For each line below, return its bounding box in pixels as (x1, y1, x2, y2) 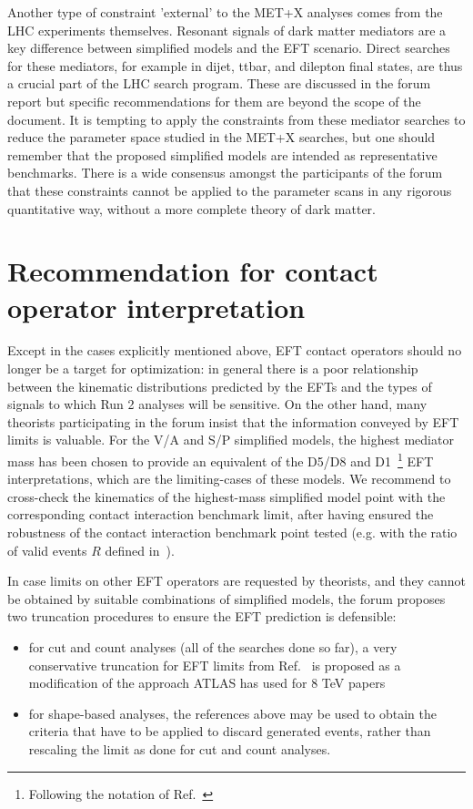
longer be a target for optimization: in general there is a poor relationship (7, 359, 418, 378)
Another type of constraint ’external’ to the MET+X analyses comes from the (7, 3, 443, 21)
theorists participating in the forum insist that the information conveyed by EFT (7, 412, 459, 431)
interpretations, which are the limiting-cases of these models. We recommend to (7, 469, 451, 488)
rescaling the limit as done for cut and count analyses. (28, 739, 331, 758)
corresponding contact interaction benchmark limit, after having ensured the (7, 505, 434, 524)
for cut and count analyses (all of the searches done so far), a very (28, 638, 398, 656)
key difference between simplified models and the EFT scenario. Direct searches (7, 38, 450, 57)
